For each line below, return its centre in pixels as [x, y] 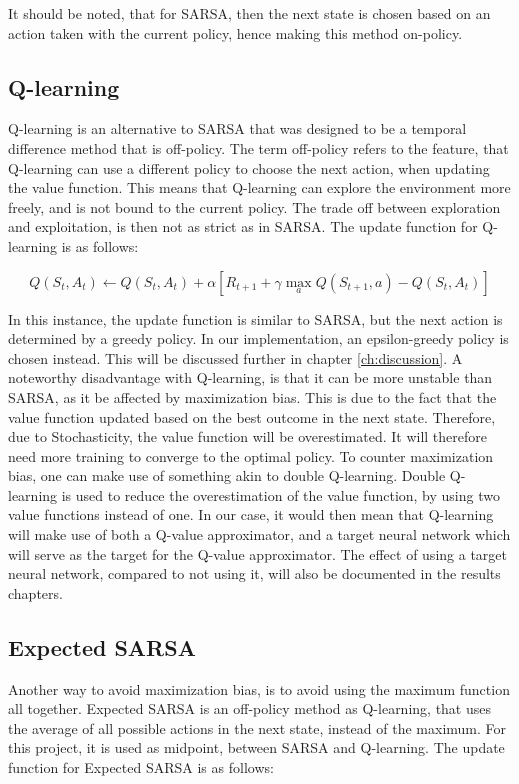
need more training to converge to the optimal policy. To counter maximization [251, 455]
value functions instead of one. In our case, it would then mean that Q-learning [251, 514]
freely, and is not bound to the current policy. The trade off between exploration [254, 206]
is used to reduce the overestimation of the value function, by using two [280, 494]
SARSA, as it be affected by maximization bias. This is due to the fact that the [252, 396]
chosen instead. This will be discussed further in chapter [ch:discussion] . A [235, 357]
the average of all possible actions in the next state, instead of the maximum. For [257, 727]
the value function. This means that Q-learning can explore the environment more [259, 187]
